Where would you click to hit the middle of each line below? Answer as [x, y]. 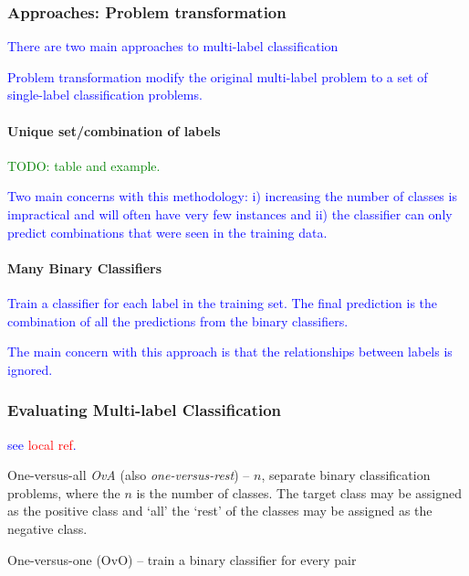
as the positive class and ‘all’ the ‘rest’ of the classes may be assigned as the [220, 511]
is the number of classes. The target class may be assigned [299, 492]
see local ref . [42, 444]
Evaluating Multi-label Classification [145, 410]
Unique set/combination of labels [114, 130]
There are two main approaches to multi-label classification [173, 46]
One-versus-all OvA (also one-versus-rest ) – [129, 475]
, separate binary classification [346, 475]
